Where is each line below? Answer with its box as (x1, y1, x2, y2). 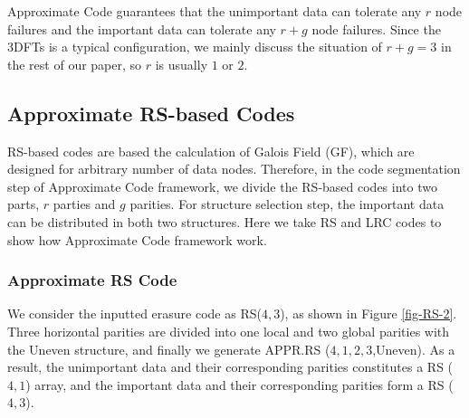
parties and (53, 195, 116, 214)
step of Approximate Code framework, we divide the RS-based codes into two (7, 176, 437, 195)
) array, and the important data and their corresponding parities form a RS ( (25, 375, 454, 394)
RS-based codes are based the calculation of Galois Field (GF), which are (7, 141, 415, 160)
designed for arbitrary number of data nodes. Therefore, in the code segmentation (7, 159, 461, 178)
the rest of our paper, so (7, 54, 142, 73)
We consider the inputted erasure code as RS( (7, 304, 262, 323)
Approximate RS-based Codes (7, 99, 295, 127)
